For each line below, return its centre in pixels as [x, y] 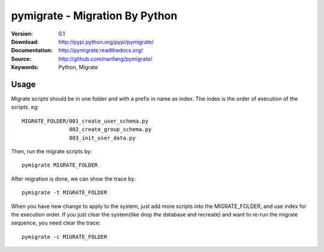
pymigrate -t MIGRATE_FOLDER [64, 193]
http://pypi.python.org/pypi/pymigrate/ [106, 41]
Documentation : [32, 51]
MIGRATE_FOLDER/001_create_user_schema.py [85, 121]
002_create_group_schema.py [110, 130]
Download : [25, 41]
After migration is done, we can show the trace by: [73, 179]
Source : [21, 59]
